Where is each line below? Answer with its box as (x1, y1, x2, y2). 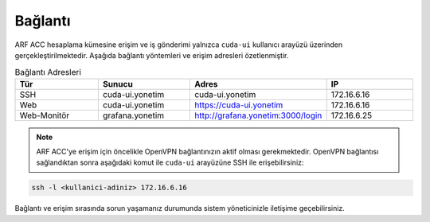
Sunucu (102, 78, 133, 89)
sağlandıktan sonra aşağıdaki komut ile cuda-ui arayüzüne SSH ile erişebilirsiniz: (36, 158, 304, 167)
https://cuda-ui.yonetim (194, 99, 283, 111)
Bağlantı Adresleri (14, 66, 81, 77)
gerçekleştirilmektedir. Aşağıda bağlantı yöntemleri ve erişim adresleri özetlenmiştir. (14, 50, 289, 60)
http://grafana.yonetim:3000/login (194, 110, 322, 121)
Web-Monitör (19, 110, 70, 121)
